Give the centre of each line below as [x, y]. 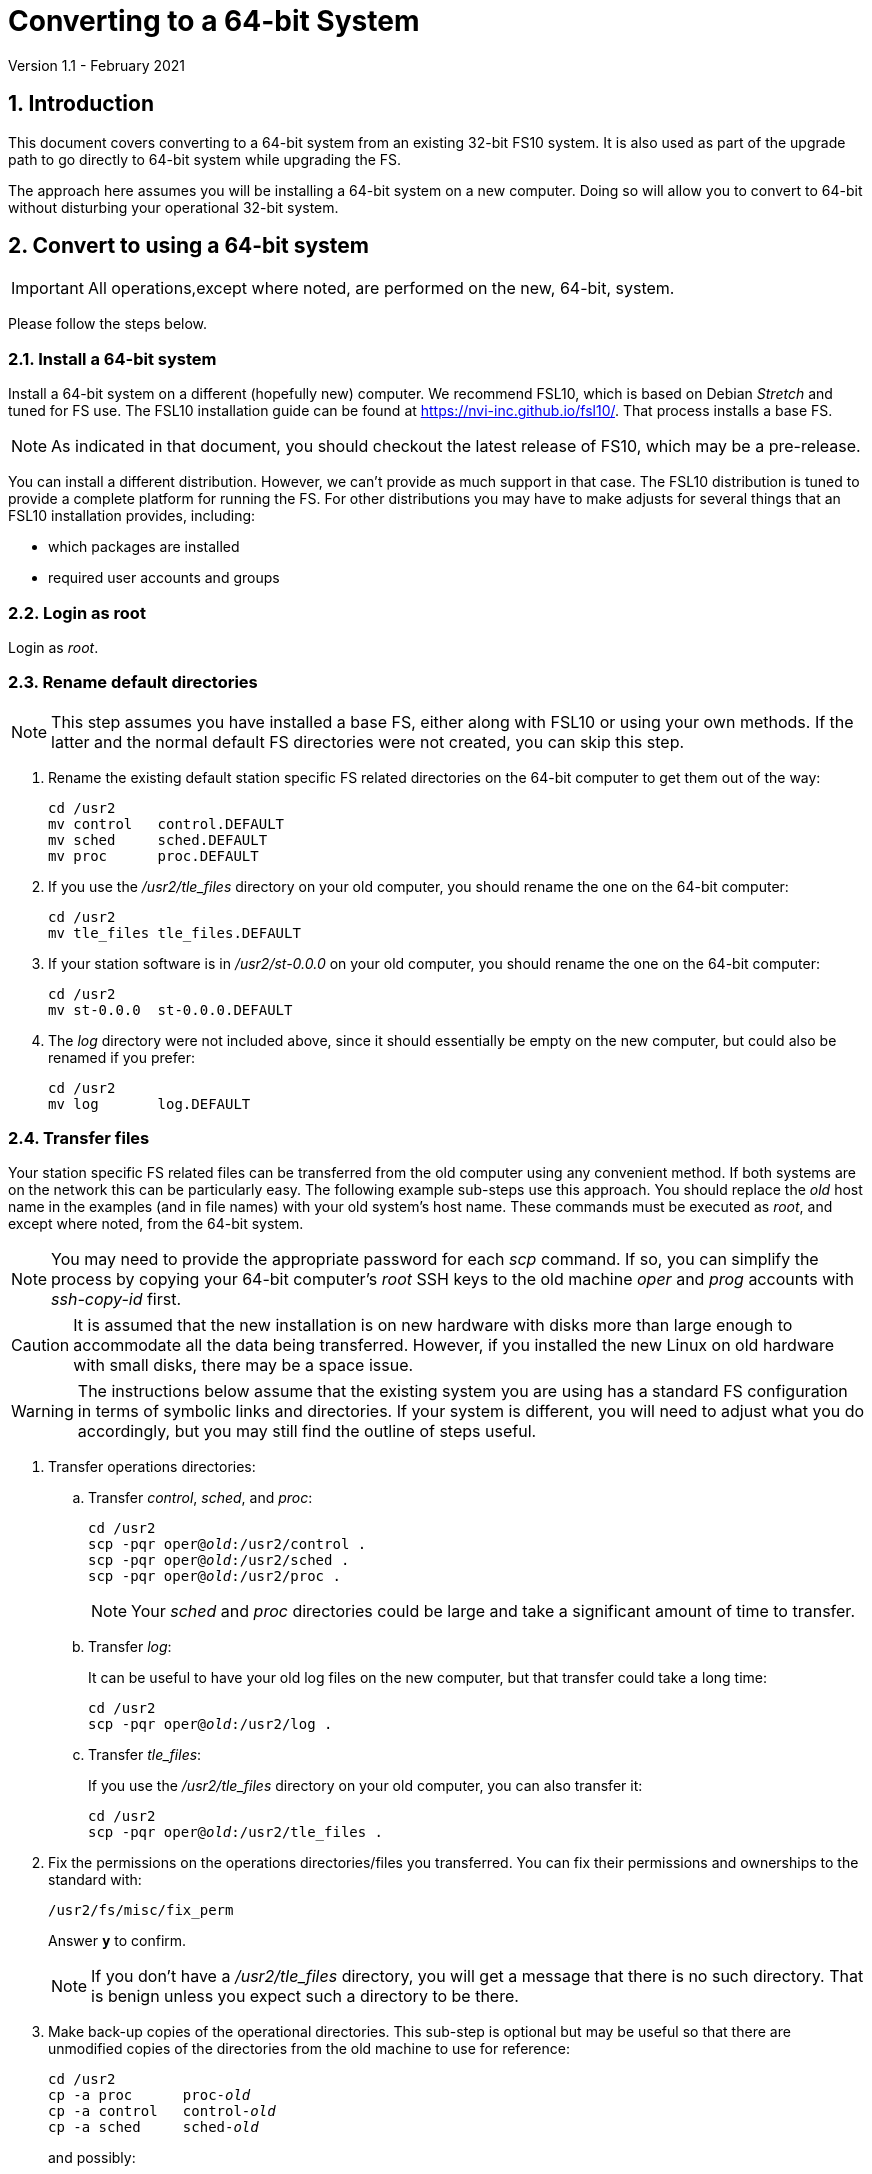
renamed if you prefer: [121, 1057]
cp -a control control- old [162, 2111]
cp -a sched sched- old [153, 2127]
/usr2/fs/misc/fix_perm [141, 1910]
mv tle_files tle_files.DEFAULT [174, 932]
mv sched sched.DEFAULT [158, 839]
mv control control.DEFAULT [166, 823]
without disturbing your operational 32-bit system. [173, 207]
